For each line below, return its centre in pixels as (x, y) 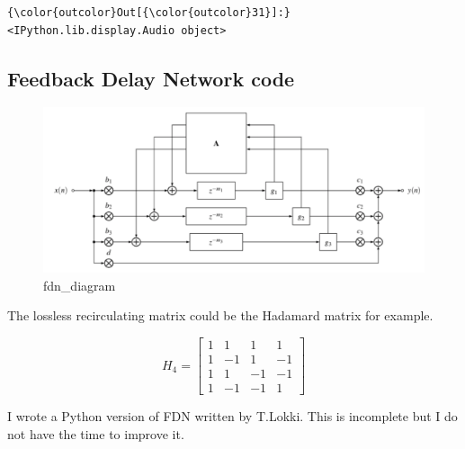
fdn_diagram (80, 285)
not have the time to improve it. (96, 433)
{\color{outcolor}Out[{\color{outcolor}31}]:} (149, 13)
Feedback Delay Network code (151, 78)
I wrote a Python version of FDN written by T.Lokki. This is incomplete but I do (232, 416)
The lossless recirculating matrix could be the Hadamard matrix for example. (220, 315)
